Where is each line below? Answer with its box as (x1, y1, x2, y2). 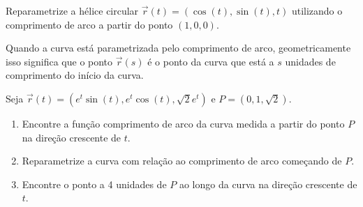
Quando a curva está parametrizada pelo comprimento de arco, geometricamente (6, 40, 351, 55)
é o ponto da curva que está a (147, 54, 274, 68)
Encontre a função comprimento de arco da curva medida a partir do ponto (22, 116, 345, 130)
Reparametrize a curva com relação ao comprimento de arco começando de (22, 153, 342, 168)
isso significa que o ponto (6, 54, 113, 68)
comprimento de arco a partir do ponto (6, 17, 173, 31)
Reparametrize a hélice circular (6, 3, 139, 17)
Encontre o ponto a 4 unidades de (22, 176, 167, 191)
